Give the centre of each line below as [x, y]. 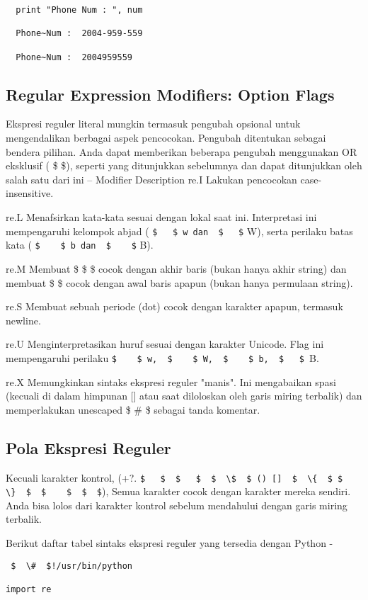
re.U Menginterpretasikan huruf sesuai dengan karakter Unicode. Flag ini [165, 344]
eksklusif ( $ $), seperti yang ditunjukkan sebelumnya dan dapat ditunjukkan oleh [184, 165]
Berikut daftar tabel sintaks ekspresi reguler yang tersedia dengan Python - [169, 543]
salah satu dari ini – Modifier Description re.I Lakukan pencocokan [151, 179]
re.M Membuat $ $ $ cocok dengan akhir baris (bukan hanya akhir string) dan [176, 268]
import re [29, 589]
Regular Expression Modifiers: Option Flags [170, 94]
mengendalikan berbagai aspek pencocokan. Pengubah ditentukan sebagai [166, 138]
